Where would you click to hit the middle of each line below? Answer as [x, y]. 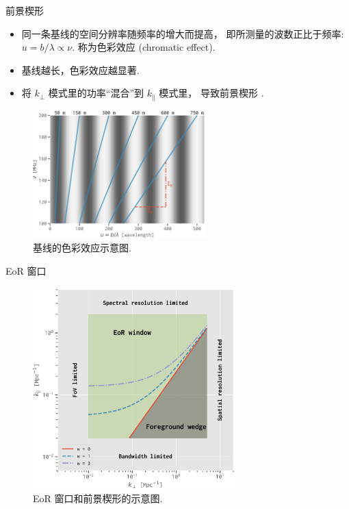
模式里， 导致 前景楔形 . [211, 93]
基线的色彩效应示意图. [82, 247]
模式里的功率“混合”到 [96, 93]
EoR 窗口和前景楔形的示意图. [98, 498]
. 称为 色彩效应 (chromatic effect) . [144, 47]
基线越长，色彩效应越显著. [80, 70]
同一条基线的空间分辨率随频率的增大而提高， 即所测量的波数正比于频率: [183, 33]
